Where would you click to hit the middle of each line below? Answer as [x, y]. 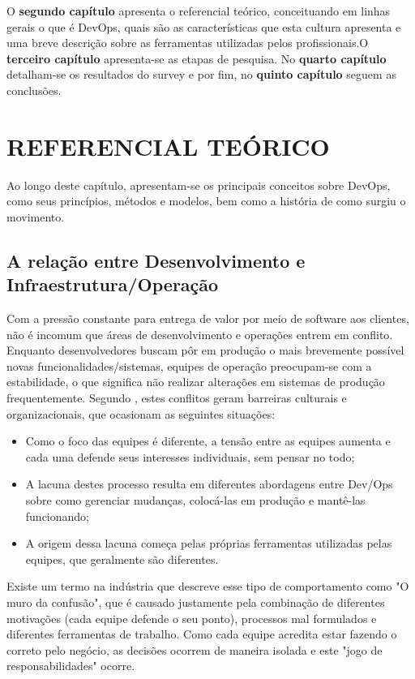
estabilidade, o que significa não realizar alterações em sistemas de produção [196, 382]
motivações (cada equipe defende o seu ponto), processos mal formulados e [192, 618]
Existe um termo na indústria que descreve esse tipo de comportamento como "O [208, 586]
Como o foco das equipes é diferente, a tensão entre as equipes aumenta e [208, 441]
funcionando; [58, 516]
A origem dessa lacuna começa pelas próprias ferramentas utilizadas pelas [209, 543]
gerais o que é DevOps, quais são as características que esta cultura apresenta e [204, 26]
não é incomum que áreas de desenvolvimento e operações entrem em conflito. [200, 334]
